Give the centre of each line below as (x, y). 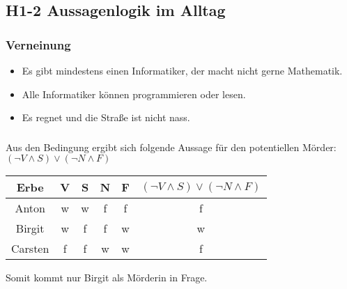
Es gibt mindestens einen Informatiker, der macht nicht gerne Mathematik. (182, 70)
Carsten (30, 249)
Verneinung (38, 44)
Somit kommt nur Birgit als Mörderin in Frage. (107, 278)
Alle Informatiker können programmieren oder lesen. (134, 94)
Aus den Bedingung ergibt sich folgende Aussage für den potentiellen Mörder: (171, 147)
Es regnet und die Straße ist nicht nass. (106, 117)
